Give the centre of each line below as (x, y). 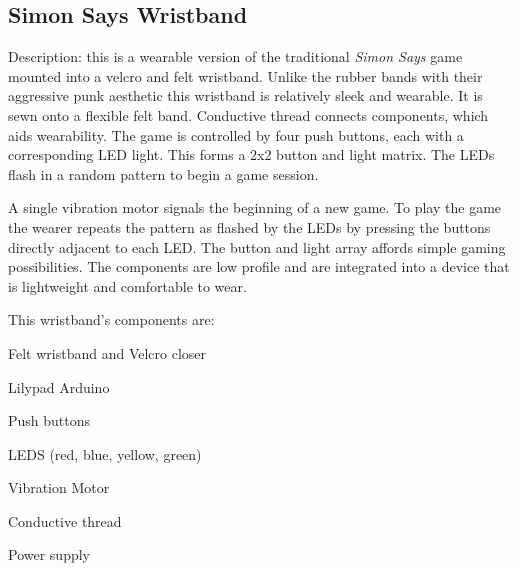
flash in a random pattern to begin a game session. (163, 173)
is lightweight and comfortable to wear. (127, 285)
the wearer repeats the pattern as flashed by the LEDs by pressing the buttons (249, 226)
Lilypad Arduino (59, 386)
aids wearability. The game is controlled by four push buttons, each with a (236, 134)
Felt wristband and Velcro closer (107, 352)
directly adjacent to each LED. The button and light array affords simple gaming (257, 246)
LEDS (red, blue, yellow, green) (105, 453)
